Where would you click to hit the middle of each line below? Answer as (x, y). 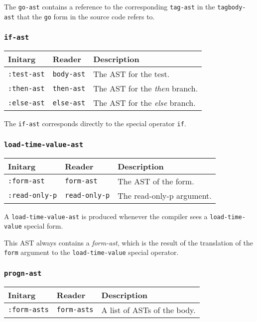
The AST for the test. (131, 74)
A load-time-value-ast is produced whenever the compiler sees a (106, 216)
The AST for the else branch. (144, 103)
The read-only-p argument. (165, 195)
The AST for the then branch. (146, 88)
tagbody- (232, 7)
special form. (44, 226)
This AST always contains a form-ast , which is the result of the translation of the (128, 242)
